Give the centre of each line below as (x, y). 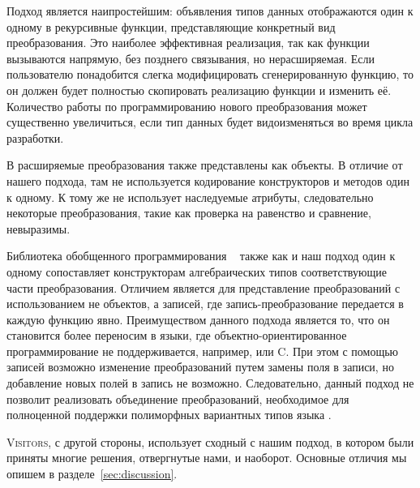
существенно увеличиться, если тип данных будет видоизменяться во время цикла (210, 122)
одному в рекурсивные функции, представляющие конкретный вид (171, 26)
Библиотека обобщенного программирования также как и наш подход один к (201, 256)
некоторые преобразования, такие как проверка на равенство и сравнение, (189, 213)
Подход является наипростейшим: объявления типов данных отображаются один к (210, 11)
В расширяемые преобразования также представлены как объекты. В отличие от (205, 165)
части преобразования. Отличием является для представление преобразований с (204, 287)
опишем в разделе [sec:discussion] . (92, 474)
